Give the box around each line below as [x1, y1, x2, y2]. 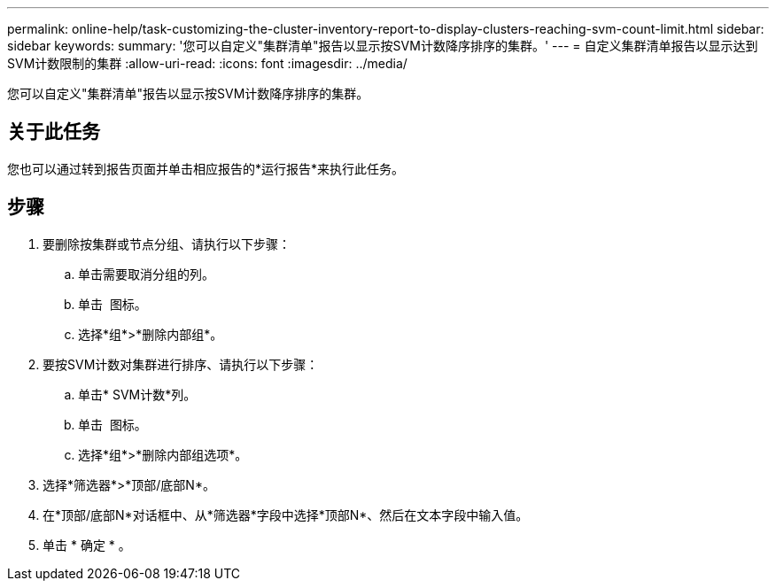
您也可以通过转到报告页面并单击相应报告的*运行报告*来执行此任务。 [7, 160, 405, 176]
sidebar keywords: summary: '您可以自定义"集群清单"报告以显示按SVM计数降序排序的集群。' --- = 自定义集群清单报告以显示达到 [7, 38, 758, 53]
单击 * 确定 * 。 [43, 537, 131, 553]
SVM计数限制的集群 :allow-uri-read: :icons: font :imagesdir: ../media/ [7, 56, 407, 71]
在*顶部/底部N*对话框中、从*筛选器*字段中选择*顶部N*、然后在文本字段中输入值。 [43, 507, 529, 522]
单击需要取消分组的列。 [78, 266, 214, 282]
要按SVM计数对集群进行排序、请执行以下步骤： [43, 356, 319, 372]
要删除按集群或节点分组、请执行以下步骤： [43, 236, 291, 251]
